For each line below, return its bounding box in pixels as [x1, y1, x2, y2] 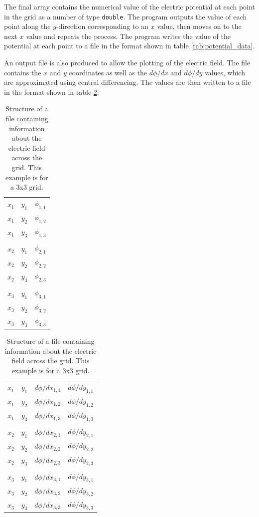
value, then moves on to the [157, 21, 242, 31]
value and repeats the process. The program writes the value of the [26, 30, 231, 41]
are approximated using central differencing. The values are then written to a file [4, 77, 251, 87]
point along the [4, 21, 51, 31]
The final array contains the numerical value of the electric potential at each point [4, 1, 255, 11]
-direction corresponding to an [56, 21, 148, 31]
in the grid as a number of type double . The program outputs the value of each [4, 11, 247, 21]
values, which [205, 67, 245, 77]
